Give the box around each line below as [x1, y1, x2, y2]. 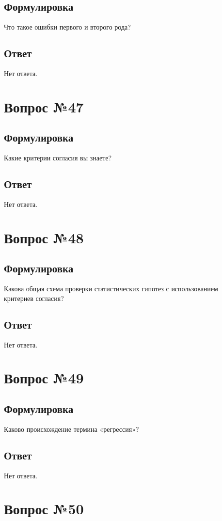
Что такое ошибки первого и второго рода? [4, 22, 131, 32]
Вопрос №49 [4, 368, 84, 388]
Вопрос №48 [4, 227, 84, 247]
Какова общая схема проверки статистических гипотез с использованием [4, 284, 218, 294]
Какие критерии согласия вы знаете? [4, 153, 112, 163]
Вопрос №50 [4, 499, 84, 519]
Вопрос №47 [4, 96, 84, 116]
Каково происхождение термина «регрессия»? [4, 424, 139, 434]
